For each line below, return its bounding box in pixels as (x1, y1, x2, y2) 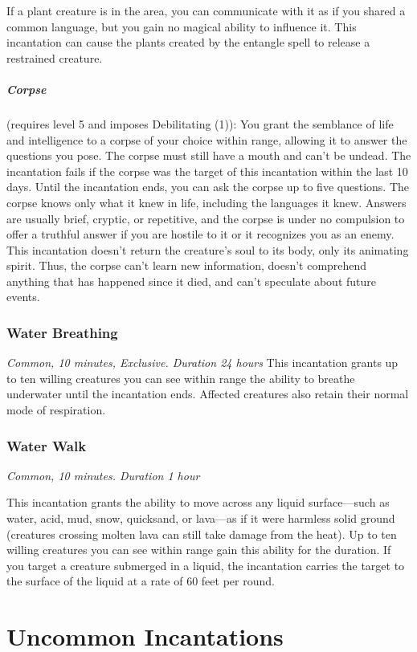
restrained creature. (6, 49, 103, 66)
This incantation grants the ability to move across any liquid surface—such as (6, 494, 390, 511)
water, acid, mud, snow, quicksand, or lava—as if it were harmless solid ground (6, 510, 395, 527)
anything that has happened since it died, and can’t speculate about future (6, 272, 376, 289)
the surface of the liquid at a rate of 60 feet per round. (6, 573, 275, 589)
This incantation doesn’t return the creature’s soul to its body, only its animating (6, 241, 409, 258)
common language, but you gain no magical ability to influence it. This (6, 18, 357, 35)
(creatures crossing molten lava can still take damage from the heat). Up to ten (6, 525, 397, 542)
